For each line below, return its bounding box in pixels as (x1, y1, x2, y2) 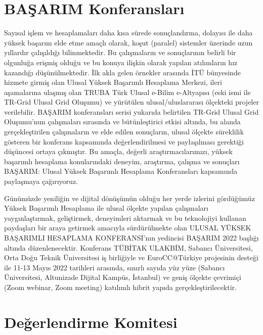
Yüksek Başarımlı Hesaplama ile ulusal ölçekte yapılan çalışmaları (4, 203, 208, 213)
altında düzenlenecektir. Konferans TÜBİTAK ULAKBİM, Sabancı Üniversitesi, (4, 242, 253, 253)
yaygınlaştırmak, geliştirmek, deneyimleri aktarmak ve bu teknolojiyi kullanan (4, 212, 246, 223)
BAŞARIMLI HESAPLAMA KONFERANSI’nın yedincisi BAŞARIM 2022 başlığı (4, 232, 259, 243)
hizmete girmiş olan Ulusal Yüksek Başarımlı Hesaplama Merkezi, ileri (4, 77, 222, 87)
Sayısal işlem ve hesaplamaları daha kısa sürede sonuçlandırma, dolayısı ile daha (4, 27, 253, 38)
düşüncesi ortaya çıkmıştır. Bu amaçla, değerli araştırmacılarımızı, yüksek (4, 146, 233, 157)
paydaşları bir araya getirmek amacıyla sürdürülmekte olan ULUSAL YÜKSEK (4, 222, 251, 233)
